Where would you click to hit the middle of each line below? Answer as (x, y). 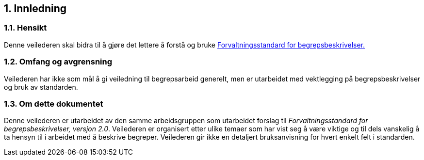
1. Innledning (35, 8)
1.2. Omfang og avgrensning (58, 62)
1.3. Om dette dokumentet (54, 104)
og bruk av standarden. (41, 87)
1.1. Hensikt (25, 28)
